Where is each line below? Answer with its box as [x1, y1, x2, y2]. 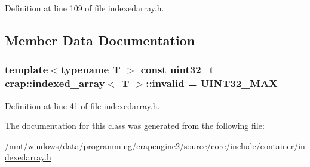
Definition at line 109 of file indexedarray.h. [5, 2, 164, 14]
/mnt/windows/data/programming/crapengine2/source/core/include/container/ [5, 139, 299, 151]
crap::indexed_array [5, 76, 105, 91]
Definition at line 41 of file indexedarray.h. [5, 99, 160, 112]
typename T [60, 62, 121, 77]
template [5, 62, 48, 77]
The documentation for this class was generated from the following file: [5, 119, 265, 132]
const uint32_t [140, 62, 214, 77]
